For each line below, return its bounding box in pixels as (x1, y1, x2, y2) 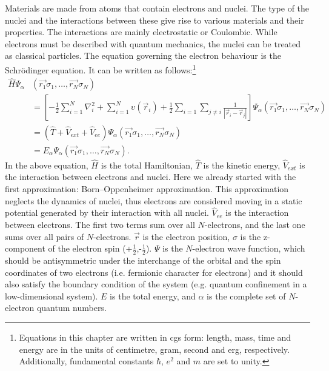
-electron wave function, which (192, 242, 305, 255)
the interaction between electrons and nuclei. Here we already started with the (5, 170, 296, 183)
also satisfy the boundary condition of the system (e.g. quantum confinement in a (5, 278, 307, 290)
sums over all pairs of (5, 230, 84, 242)
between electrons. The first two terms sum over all (5, 218, 195, 230)
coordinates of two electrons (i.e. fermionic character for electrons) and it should (5, 266, 303, 278)
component (5, 242, 45, 255)
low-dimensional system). (5, 289, 98, 302)
